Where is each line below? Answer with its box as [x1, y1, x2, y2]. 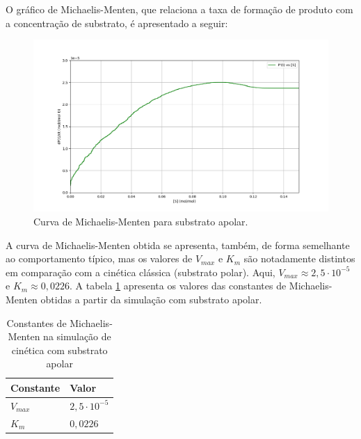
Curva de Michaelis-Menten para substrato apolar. [33, 214, 248, 228]
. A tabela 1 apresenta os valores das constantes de [69, 278, 287, 293]
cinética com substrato [11, 342, 108, 357]
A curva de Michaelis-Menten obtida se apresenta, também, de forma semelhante [6, 237, 350, 252]
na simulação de [43, 329, 111, 344]
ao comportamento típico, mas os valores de [6, 251, 193, 266]
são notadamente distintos [243, 251, 355, 266]
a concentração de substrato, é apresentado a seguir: [6, 15, 228, 30]
